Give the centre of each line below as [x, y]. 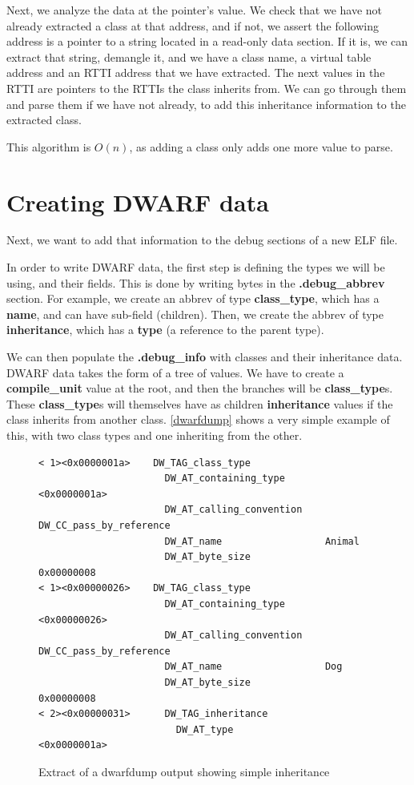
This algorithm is [49, 146]
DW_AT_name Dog [253, 667]
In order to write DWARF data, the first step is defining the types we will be [196, 267]
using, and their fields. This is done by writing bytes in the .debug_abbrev [196, 282]
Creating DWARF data [138, 201]
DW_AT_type [205, 729]
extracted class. [44, 120]
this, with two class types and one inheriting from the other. [155, 435]
